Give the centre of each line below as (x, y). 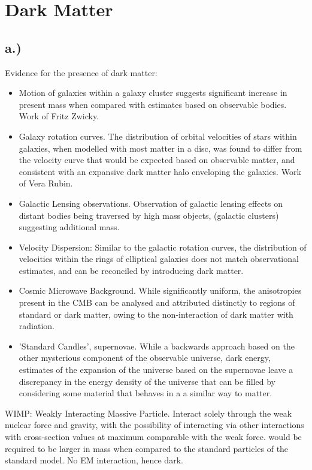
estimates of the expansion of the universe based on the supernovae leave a (156, 370)
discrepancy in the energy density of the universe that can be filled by (147, 381)
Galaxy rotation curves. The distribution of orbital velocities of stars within (158, 136)
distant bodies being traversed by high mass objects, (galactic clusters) (149, 215)
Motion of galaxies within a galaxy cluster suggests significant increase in (153, 93)
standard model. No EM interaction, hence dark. (94, 460)
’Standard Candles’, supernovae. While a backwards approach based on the (157, 346)
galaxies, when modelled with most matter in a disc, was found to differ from (160, 148)
